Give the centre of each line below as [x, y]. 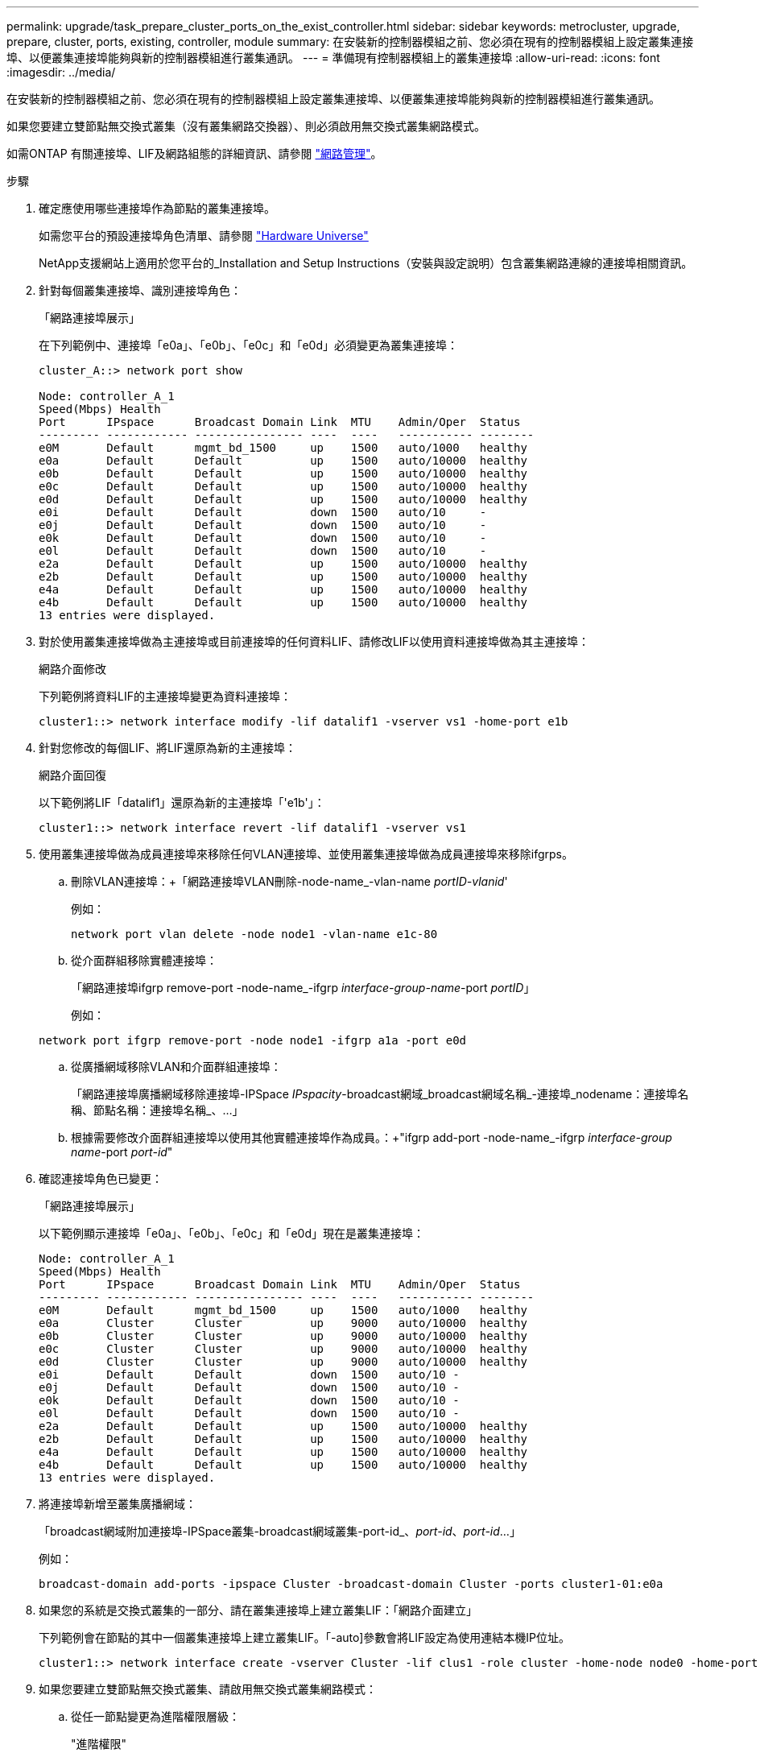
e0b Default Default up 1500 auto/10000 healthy [283, 473]
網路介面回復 [72, 775]
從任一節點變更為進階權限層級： [155, 1716]
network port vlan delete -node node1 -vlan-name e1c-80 [254, 934]
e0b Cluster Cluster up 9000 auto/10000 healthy [283, 1336]
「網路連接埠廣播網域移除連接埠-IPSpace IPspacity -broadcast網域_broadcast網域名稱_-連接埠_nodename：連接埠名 [380, 1094]
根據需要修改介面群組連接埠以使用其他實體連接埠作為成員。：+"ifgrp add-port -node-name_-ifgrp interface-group [372, 1137]
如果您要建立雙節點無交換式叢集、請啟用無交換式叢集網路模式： [208, 1689]
